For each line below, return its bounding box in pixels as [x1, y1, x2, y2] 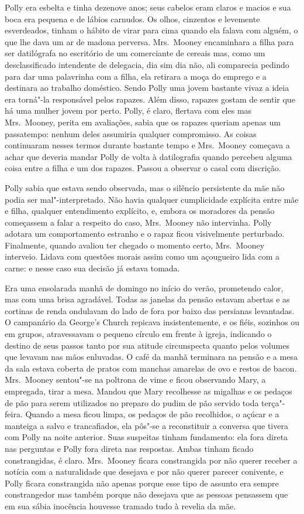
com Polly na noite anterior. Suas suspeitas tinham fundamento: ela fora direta [5, 431, 288, 443]
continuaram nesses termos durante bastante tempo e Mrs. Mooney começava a [5, 139, 290, 151]
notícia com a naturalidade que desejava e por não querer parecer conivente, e [5, 465, 284, 478]
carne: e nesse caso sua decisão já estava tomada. [5, 262, 180, 274]
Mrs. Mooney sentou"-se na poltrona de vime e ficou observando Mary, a [5, 373, 266, 386]
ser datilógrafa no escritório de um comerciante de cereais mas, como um [5, 47, 265, 59]
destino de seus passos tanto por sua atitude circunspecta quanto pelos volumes [5, 339, 289, 351]
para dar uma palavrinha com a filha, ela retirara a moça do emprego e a [5, 70, 267, 82]
